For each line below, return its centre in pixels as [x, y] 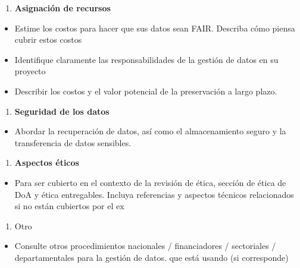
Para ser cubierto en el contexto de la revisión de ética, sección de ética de [150, 182]
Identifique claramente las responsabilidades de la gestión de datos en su [146, 59]
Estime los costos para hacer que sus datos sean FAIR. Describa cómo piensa [155, 28]
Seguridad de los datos [62, 111]
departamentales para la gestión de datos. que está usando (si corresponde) [151, 257]
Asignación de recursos [62, 8]
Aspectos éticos [47, 163]
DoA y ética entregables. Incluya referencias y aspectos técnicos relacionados [154, 194]
